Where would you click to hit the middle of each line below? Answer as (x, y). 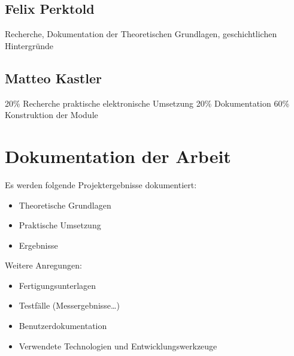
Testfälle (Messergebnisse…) (69, 305)
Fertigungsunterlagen (57, 285)
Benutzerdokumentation (63, 326)
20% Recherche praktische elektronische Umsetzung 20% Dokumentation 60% (147, 103)
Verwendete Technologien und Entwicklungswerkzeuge (118, 346)
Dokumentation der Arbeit (118, 156)
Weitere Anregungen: (43, 265)
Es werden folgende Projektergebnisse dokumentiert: (101, 184)
